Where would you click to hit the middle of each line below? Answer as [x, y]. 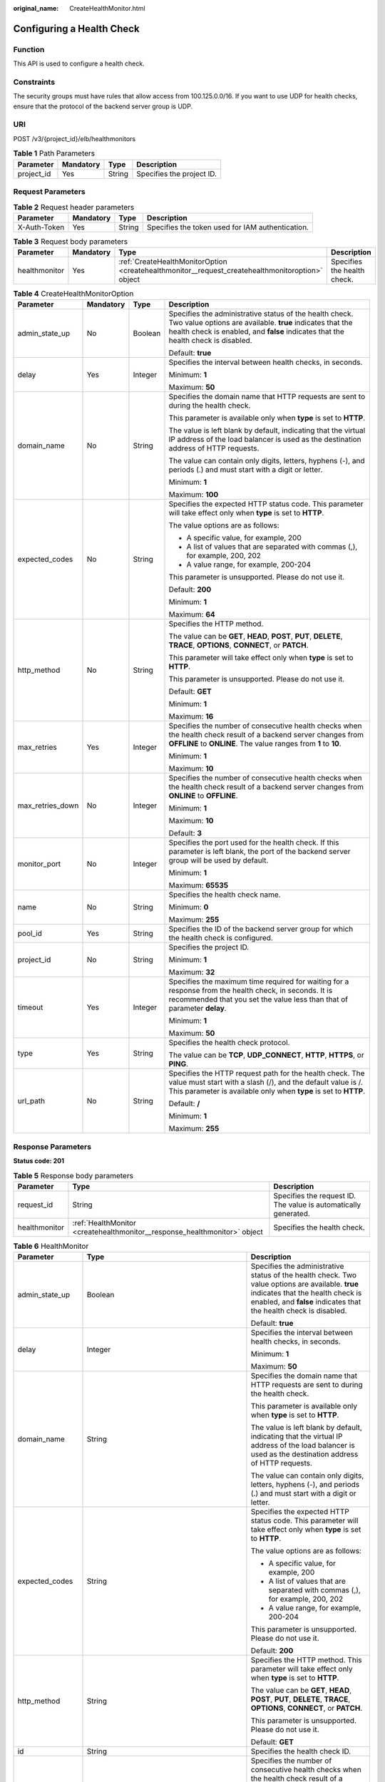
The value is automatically [317, 1205]
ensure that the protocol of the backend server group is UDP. [103, 106]
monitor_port [39, 864]
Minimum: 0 [189, 907]
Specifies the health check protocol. [229, 1043]
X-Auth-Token [41, 227]
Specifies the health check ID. [301, 1751]
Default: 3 [185, 833]
